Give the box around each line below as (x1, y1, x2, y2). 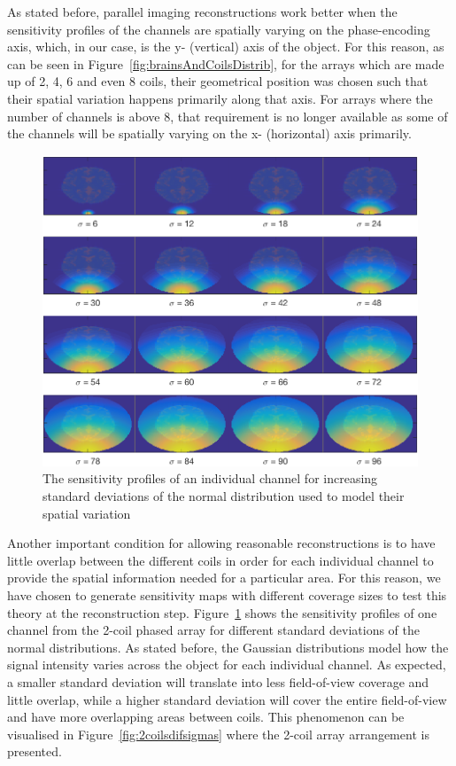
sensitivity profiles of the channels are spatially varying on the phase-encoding (7, 20, 430, 38)
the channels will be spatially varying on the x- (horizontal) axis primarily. (7, 124, 412, 143)
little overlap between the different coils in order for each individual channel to (7, 551, 434, 569)
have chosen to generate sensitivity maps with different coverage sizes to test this (7, 586, 447, 605)
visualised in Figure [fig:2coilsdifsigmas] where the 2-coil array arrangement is (7, 724, 429, 743)
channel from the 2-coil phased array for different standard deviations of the (7, 621, 420, 639)
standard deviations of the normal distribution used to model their (43, 487, 405, 505)
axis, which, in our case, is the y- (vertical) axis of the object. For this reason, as (7, 37, 444, 56)
